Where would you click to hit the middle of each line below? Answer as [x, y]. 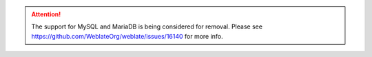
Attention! [46, 14]
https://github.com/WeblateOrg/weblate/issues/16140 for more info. [127, 36]
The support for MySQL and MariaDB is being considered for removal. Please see [147, 26]
